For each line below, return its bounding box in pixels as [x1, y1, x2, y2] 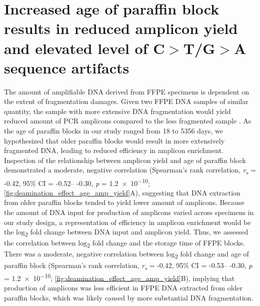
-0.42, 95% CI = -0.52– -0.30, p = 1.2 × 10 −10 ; [4, 176, 150, 188]
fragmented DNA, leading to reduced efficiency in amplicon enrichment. [4, 145, 223, 155]
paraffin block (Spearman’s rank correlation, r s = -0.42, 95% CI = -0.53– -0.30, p [4, 259, 252, 271]
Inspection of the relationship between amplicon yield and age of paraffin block [4, 154, 246, 165]
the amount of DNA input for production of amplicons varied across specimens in [4, 207, 254, 217]
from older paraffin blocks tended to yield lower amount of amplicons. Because [4, 197, 244, 207]
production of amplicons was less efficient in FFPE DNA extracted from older [4, 282, 243, 292]
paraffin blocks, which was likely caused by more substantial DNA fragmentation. [4, 292, 253, 302]
